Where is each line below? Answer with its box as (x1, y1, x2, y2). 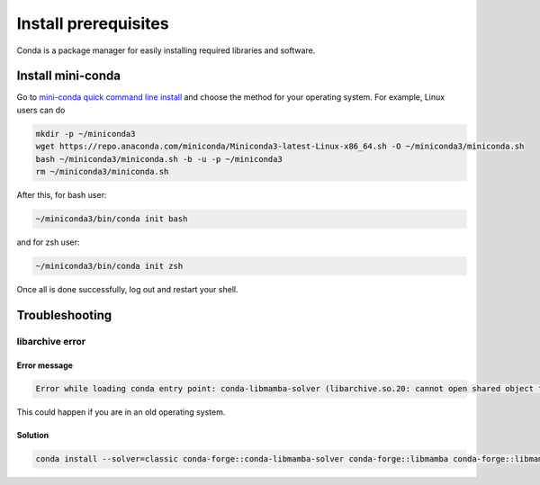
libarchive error (16, 335, 85, 347)
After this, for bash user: (16, 189, 107, 200)
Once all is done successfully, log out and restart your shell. (16, 283, 238, 294)
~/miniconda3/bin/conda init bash (35, 213, 188, 224)
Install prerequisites (16, 13, 170, 33)
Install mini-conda (16, 68, 121, 84)
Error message (16, 360, 74, 371)
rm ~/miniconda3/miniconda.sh (35, 166, 169, 176)
